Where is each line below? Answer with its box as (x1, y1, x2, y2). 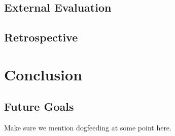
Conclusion (4, 64, 83, 84)
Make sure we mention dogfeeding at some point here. (4, 122, 171, 133)
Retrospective (4, 29, 78, 45)
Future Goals (4, 99, 74, 114)
